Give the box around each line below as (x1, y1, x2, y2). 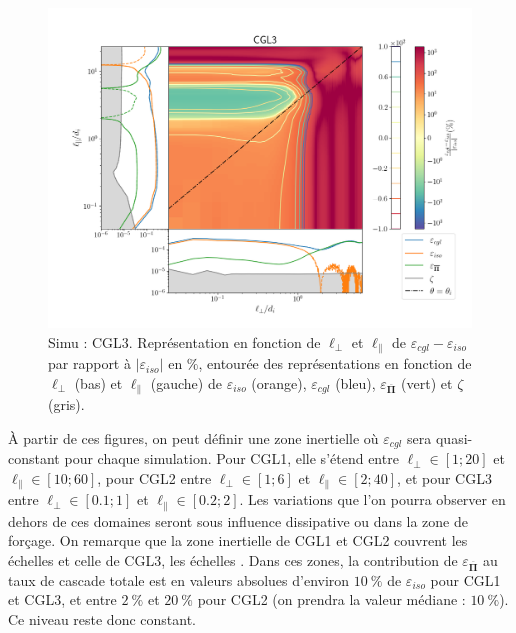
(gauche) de (150, 372, 222, 393)
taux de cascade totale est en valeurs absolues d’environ (8, 569, 350, 590)
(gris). (48, 394, 85, 415)
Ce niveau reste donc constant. (8, 608, 197, 629)
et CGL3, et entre (8, 589, 117, 610)
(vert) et (401, 372, 453, 393)
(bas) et (74, 372, 123, 393)
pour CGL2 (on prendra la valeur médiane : (197, 589, 466, 610)
